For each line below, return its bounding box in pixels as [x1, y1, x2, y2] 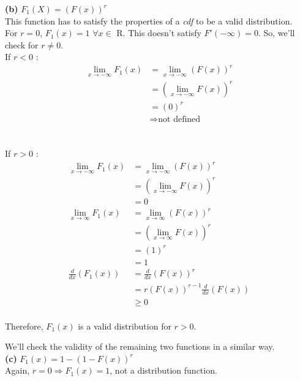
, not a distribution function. [110, 364, 217, 377]
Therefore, [5, 319, 43, 332]
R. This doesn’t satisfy [116, 26, 201, 39]
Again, [5, 364, 30, 377]
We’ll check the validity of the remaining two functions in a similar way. [5, 340, 275, 353]
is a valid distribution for [78, 319, 171, 332]
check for [5, 38, 39, 51]
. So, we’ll [258, 26, 295, 39]
